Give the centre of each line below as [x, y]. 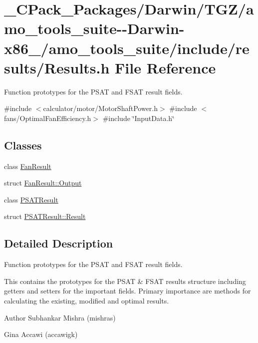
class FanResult [28, 166]
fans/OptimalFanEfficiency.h [48, 118]
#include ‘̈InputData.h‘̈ [138, 118]
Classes [23, 145]
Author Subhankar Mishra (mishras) [60, 317]
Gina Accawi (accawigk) [41, 334]
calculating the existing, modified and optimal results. [87, 301]
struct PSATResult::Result [45, 216]
